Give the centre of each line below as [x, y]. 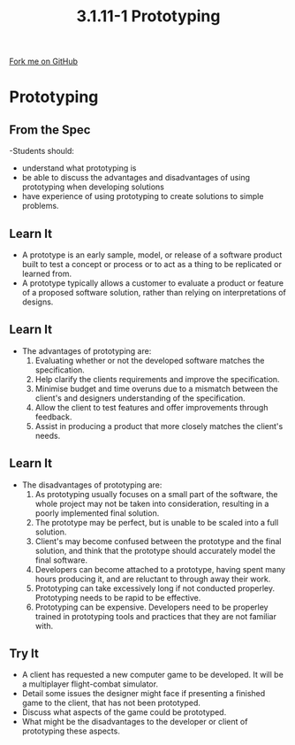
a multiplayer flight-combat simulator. [90, 684]
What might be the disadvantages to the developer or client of [135, 722]
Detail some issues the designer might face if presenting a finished [144, 694]
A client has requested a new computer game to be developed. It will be [153, 675]
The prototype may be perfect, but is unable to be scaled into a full [157, 522]
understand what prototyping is [79, 168]
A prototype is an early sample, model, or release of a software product [152, 255]
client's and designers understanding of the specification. [140, 398]
